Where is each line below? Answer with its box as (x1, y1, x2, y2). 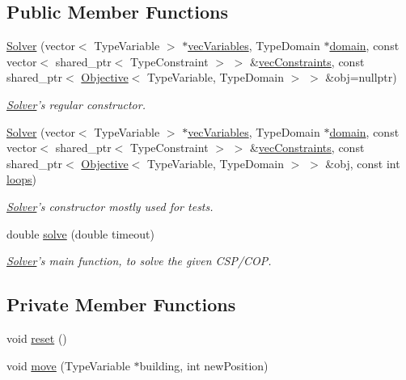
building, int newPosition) (139, 357, 269, 374)
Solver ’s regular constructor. (6, 95, 146, 112)
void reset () (6, 329, 67, 346)
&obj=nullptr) (325, 69, 397, 86)
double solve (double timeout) (6, 225, 154, 242)
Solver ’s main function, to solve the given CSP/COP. (6, 252, 272, 269)
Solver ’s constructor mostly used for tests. (6, 197, 214, 214)
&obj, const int (325, 154, 400, 171)
